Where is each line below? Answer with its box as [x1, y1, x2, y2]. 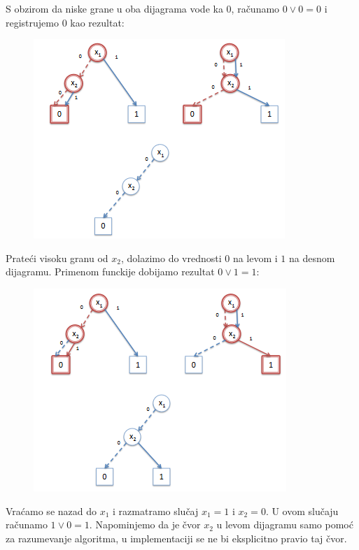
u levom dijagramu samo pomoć [216, 517, 353, 532]
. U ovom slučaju [265, 503, 339, 518]
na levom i [232, 250, 278, 265]
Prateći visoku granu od [6, 250, 108, 265]
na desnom [289, 250, 335, 265]
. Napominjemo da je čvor [89, 517, 201, 532]
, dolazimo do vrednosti [120, 250, 222, 265]
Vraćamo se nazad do [6, 503, 97, 518]
